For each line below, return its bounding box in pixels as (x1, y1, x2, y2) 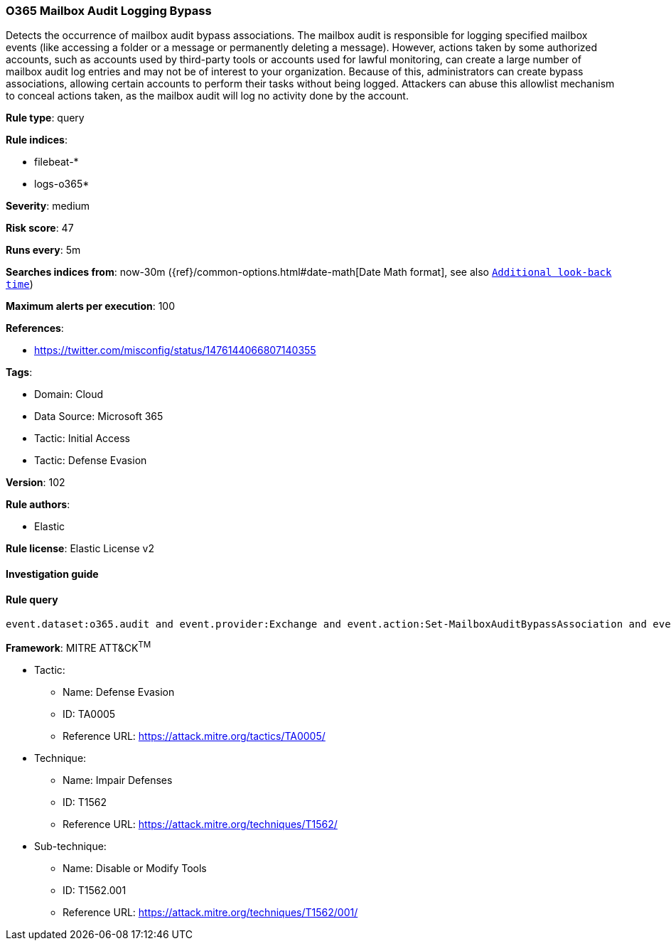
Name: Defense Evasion (63, 685, 175, 698)
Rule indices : (6, 134, 68, 146)
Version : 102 (6, 476, 65, 489)
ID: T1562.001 (63, 883, 127, 896)
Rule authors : (6, 498, 70, 511)
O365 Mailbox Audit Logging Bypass (6, 4, 212, 18)
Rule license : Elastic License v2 (6, 542, 154, 555)
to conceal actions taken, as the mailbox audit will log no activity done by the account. (6, 90, 409, 102)
